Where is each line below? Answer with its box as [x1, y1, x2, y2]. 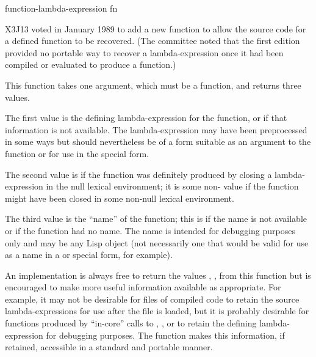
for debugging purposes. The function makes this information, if [46, 328, 285, 341]
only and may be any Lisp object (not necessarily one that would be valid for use [5, 236, 309, 249]
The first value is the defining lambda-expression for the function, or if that [5, 111, 287, 124]
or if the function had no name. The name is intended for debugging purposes [5, 224, 295, 237]
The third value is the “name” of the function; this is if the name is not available [5, 212, 307, 225]
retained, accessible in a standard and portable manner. [5, 340, 213, 353]
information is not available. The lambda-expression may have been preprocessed [5, 123, 307, 136]
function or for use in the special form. [5, 147, 149, 160]
